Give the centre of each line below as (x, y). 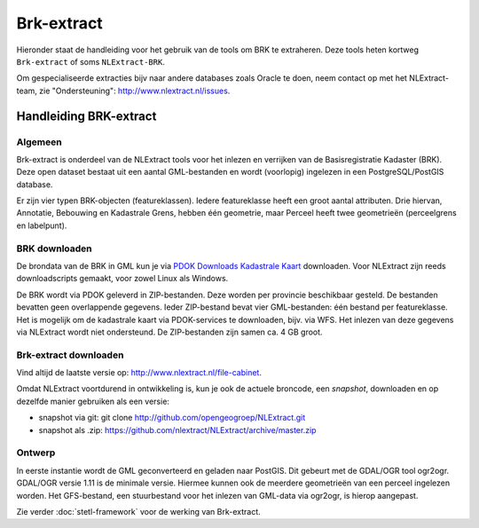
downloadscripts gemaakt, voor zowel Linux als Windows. (122, 279)
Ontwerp (36, 453)
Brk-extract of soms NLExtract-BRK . (91, 61)
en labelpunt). (42, 225)
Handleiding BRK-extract (86, 116)
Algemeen (39, 142)
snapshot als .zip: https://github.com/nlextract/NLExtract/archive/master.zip (177, 429)
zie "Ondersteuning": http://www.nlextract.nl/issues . (134, 91)
